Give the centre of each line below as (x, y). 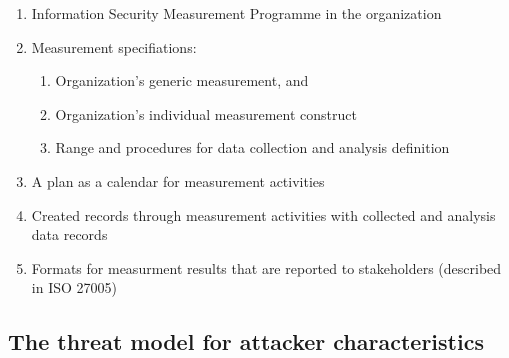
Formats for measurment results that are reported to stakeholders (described (266, 267)
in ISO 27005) (74, 287)
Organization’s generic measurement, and (182, 80)
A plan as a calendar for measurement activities (178, 180)
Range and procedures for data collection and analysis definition (252, 147)
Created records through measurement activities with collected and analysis (263, 214)
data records (69, 234)
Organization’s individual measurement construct (206, 113)
